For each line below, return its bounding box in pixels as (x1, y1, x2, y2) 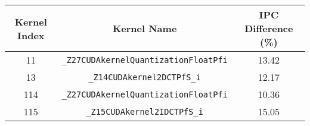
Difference (244, 21, 293, 35)
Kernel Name (112, 21, 177, 35)
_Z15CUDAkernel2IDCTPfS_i (86, 106, 203, 116)
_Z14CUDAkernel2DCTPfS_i (88, 72, 201, 82)
